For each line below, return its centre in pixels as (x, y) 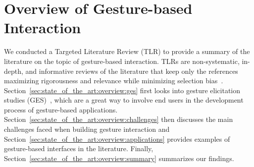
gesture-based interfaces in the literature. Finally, (79, 148)
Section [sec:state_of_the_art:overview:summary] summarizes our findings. (119, 158)
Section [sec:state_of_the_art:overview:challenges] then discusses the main (119, 119)
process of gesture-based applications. (61, 109)
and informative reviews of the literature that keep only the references (132, 71)
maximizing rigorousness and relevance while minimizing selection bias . (114, 81)
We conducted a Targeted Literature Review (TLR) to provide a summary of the (127, 51)
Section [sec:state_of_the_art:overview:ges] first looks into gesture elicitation (122, 90)
